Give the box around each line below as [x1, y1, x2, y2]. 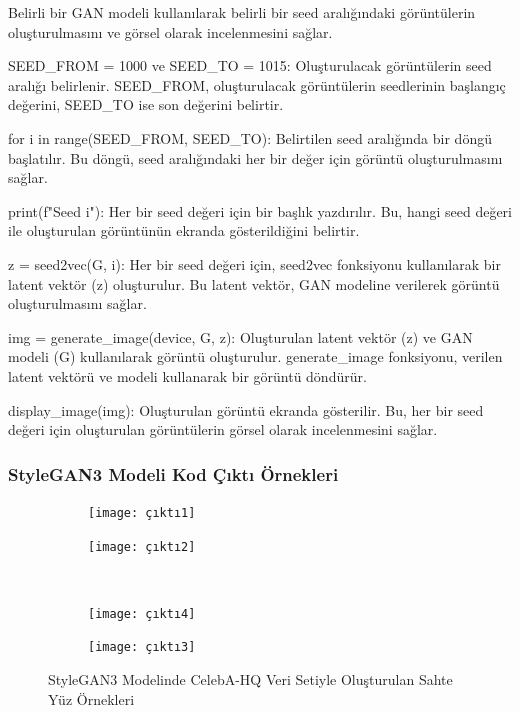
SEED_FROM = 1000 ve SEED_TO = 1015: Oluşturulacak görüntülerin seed [8, 55, 492, 76]
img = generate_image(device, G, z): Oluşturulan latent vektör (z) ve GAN [8, 326, 473, 347]
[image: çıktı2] [88, 539, 196, 554]
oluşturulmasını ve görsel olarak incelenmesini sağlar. [8, 21, 333, 42]
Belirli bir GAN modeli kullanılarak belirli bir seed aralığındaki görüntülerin [8, 2, 476, 22]
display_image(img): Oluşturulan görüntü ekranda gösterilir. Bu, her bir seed [8, 399, 484, 420]
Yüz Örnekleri [48, 688, 135, 709]
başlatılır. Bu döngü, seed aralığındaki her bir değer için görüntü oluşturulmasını [8, 147, 503, 168]
